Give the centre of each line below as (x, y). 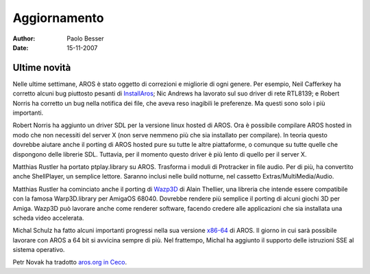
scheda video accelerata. (48, 218)
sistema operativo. (39, 250)
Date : (21, 47)
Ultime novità (42, 68)
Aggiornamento (58, 18)
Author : (24, 38)
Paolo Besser (85, 38)
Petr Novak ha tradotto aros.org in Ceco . (70, 262)
